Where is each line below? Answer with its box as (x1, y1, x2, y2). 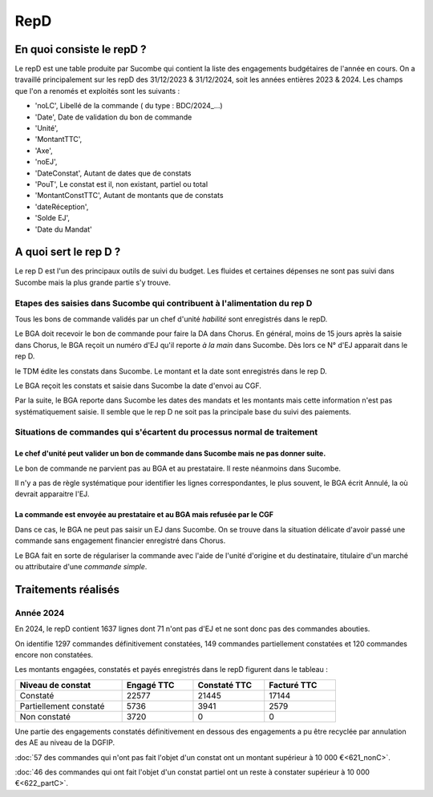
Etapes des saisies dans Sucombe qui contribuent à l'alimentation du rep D (14, 297, 313, 309)
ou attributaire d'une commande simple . (14, 562, 148, 571)
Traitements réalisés (14, 582, 120, 597)
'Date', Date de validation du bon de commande (34, 112, 192, 122)
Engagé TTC (126, 679, 175, 690)
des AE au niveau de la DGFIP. (14, 738, 115, 747)
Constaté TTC (197, 679, 253, 690)
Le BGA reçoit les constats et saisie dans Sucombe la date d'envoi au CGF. (14, 381, 262, 390)
